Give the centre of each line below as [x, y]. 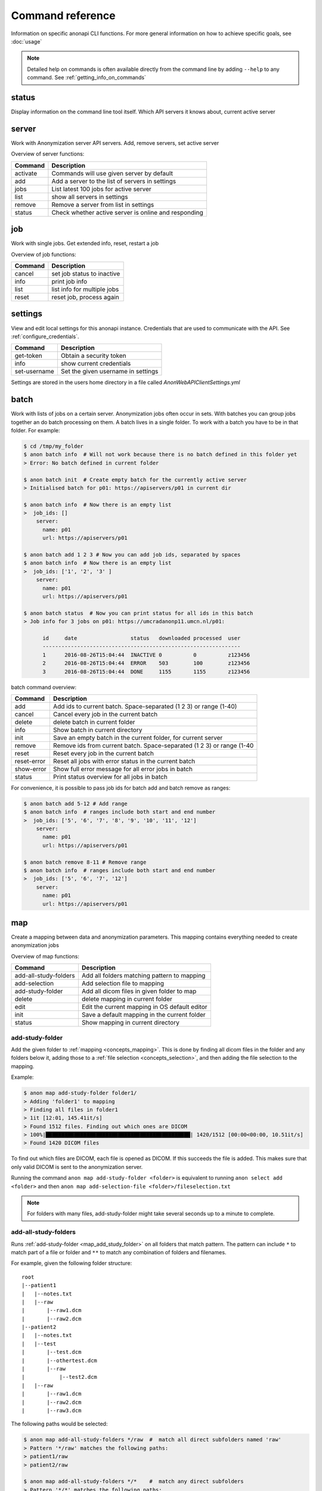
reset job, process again [85, 297]
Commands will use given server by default [112, 173]
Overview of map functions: [45, 956]
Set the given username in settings [109, 372]
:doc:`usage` [27, 41]
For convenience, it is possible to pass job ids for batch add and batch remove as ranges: [121, 788]
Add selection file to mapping [123, 983]
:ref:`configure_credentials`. [45, 336]
